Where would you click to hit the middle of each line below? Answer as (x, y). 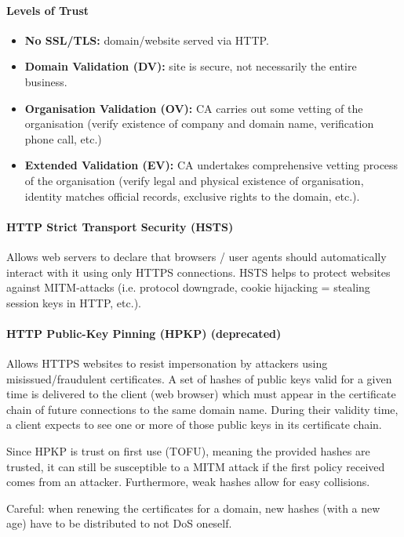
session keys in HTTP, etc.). (74, 302)
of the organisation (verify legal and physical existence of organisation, (194, 180)
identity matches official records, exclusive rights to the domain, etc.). (192, 196)
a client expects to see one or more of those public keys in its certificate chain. (194, 425)
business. (46, 81)
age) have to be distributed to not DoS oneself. (119, 523)
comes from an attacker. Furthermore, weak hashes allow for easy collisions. (188, 482)
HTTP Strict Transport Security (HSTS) (120, 226)
